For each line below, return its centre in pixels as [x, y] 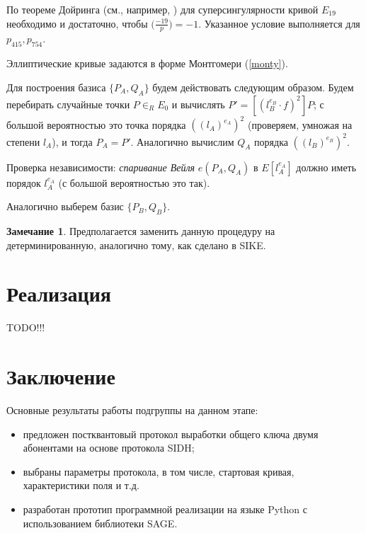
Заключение [61, 376]
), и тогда [72, 141]
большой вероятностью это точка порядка [96, 124]
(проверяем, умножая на [300, 124]
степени [23, 141]
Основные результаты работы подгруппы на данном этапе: [132, 410]
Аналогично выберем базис [65, 206]
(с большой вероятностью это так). [134, 182]
